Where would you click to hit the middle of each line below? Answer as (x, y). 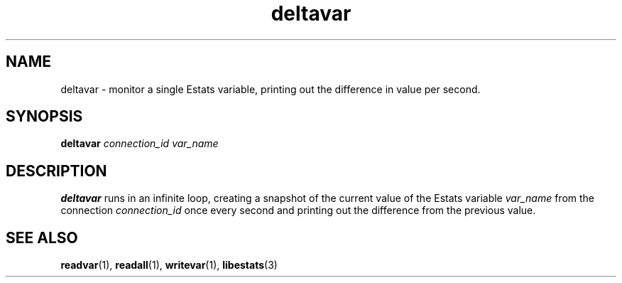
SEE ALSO (42, 237)
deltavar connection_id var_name (140, 144)
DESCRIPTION (56, 171)
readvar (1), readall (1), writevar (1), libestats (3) (169, 265)
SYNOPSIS (44, 117)
